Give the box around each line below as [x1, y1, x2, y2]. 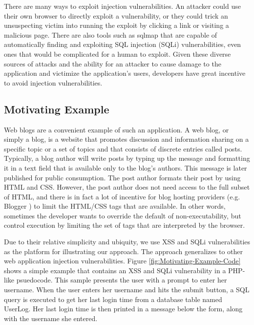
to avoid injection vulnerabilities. [4, 77, 103, 87]
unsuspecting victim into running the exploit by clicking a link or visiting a [4, 20, 229, 30]
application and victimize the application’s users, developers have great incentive [4, 68, 246, 78]
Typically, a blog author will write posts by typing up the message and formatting [4, 153, 250, 163]
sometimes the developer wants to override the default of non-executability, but [4, 210, 241, 220]
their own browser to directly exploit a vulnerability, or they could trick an [4, 10, 228, 21]
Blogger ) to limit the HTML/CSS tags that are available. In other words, [4, 201, 226, 211]
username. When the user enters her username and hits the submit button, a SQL [4, 284, 250, 295]
